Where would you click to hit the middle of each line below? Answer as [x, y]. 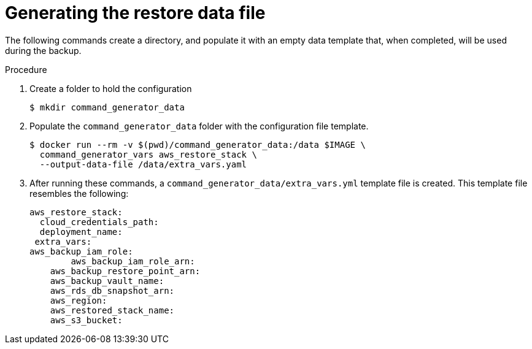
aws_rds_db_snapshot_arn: [112, 290]
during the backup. [43, 50]
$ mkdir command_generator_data [107, 107]
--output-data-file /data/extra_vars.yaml [143, 164]
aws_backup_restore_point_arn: [125, 271]
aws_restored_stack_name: [112, 310]
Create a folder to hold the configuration [111, 88]
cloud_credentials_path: [99, 222]
